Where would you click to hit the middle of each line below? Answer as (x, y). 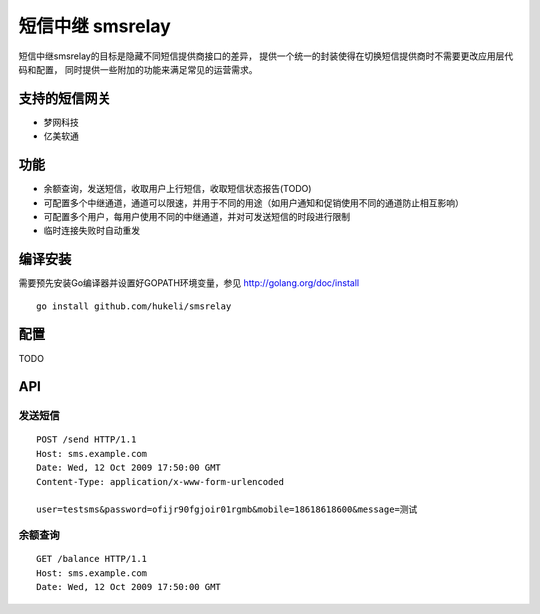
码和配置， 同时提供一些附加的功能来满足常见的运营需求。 (138, 69)
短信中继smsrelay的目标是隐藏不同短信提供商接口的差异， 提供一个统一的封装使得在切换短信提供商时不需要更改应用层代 (266, 56)
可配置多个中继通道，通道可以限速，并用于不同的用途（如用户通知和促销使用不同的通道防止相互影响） (253, 202)
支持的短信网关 (64, 98)
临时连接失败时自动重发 (91, 231)
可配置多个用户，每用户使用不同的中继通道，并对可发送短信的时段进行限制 (196, 216)
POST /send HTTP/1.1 (86, 439)
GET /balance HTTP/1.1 (92, 559)
